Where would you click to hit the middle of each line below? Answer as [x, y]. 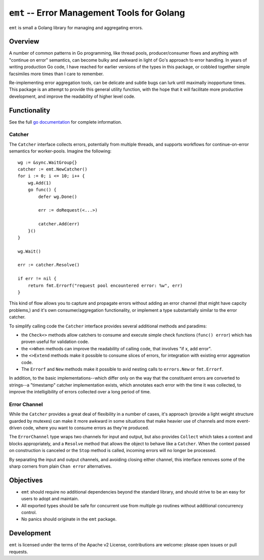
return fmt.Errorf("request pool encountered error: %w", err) [105, 285]
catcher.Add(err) [59, 224]
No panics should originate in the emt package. [69, 519]
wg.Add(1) [39, 183]
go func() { [42, 190]
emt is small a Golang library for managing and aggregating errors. [76, 27]
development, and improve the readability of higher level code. [72, 96]
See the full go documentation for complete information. [66, 122]
